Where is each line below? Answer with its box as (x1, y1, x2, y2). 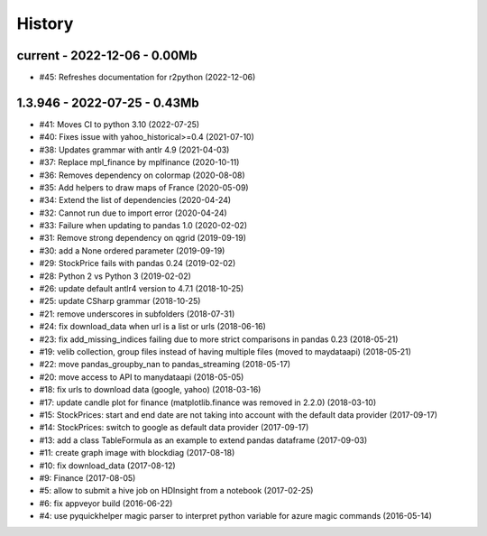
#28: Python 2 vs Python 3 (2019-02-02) (39, 271, 191, 282)
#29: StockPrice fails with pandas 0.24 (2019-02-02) (39, 258, 236, 269)
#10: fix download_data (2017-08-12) (39, 460, 176, 471)
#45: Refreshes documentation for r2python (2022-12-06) (39, 72, 256, 83)
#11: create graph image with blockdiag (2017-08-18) (39, 448, 235, 458)
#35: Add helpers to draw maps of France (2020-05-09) (39, 181, 249, 193)
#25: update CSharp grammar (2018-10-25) (39, 296, 201, 307)
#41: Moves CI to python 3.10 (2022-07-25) (39, 118, 200, 130)
